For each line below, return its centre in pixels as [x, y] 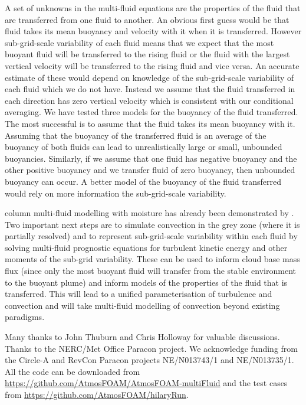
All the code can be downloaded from [73, 371]
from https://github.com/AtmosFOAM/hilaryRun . [97, 394]
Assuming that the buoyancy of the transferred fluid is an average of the [136, 135]
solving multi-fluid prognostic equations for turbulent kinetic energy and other [146, 247]
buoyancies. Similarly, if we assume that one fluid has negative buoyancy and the [151, 158]
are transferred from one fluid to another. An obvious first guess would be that [147, 19]
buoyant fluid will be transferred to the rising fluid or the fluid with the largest [147, 54]
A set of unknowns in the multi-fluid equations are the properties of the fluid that [153, 8]
